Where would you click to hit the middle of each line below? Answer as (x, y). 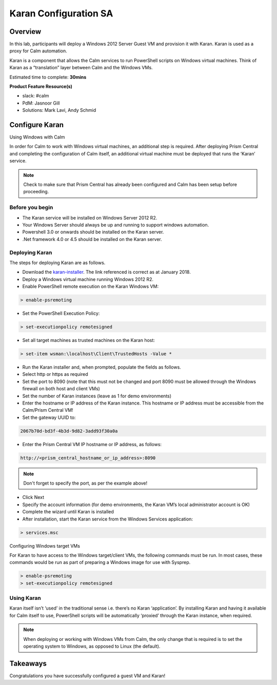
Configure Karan (37, 125)
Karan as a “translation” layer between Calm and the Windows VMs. (81, 68)
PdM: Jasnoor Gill (41, 103)
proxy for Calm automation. (38, 51)
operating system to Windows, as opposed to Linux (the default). (92, 647)
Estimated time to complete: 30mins (48, 77)
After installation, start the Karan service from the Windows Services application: (108, 519)
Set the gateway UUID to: (49, 417)
